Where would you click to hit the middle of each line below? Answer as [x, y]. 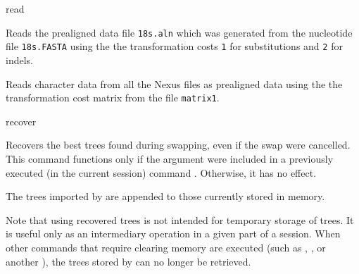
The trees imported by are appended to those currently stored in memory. [165, 196]
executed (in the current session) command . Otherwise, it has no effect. [161, 172]
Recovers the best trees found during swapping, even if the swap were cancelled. [178, 145]
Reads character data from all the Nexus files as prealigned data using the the [174, 83]
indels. [19, 60]
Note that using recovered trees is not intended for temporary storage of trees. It [180, 219]
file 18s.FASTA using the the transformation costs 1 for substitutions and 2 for [174, 46]
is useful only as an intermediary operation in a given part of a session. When [173, 233]
